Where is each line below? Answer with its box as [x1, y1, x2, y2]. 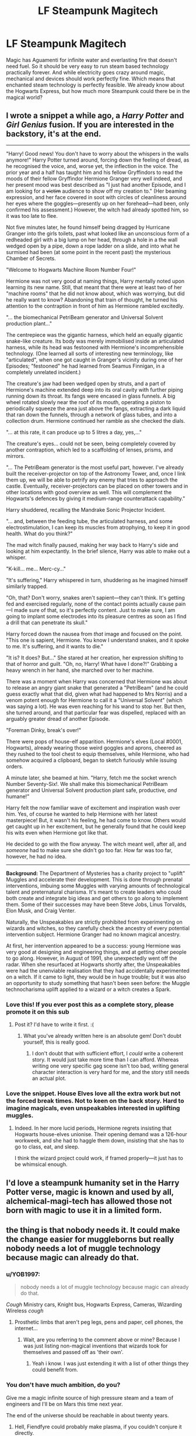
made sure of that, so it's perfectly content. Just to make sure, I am [13, 606, 176, 613]
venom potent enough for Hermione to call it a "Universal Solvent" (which [6, 696, 183, 703]
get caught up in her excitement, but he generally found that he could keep [6, 823, 186, 830]
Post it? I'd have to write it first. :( [14, 1021, 94, 1028]
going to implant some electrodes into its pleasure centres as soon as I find [6, 613, 187, 620]
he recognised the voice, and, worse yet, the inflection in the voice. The [6, 162, 178, 169]
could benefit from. [32, 1366, 79, 1373]
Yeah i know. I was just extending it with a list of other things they [32, 1360, 189, 1367]
